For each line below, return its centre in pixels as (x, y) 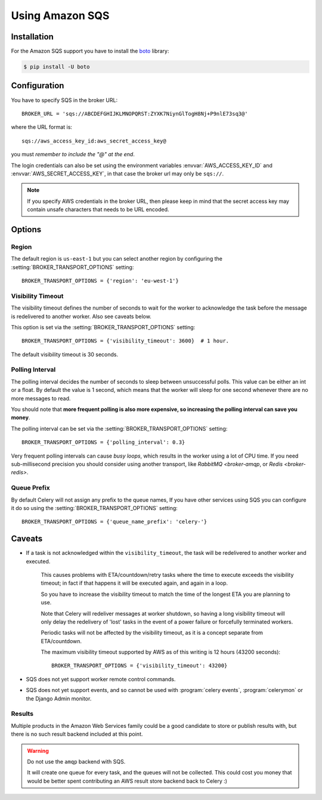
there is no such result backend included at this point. (77, 734)
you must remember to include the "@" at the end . (73, 155)
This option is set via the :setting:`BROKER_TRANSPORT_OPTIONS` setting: (103, 327)
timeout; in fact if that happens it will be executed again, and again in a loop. (134, 583)
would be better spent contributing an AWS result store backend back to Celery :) (127, 781)
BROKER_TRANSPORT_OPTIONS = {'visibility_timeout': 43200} (140, 666)
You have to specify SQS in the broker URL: (64, 100)
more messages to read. (41, 398)
